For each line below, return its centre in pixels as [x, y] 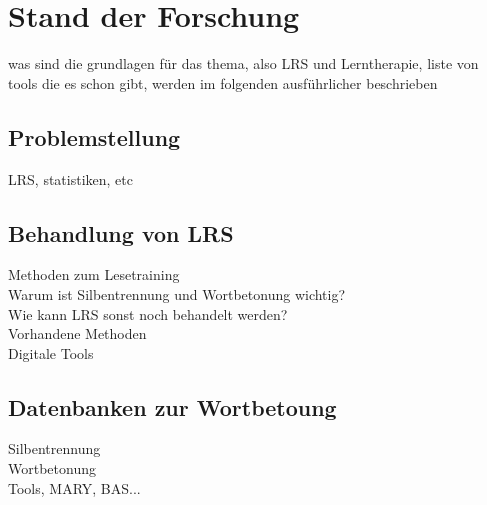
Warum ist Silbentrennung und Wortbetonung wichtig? [177, 293]
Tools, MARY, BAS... [74, 487]
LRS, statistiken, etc [70, 178]
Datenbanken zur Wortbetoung [172, 406]
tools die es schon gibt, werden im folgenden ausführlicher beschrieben [223, 82]
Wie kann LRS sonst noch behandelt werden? [148, 313]
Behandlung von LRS [121, 232]
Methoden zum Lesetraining [94, 274]
